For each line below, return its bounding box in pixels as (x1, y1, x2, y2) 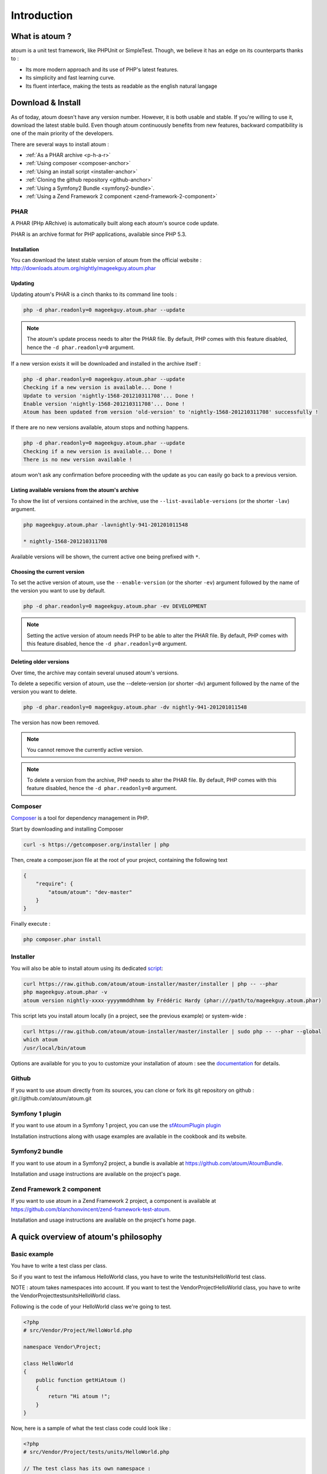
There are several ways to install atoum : (11, 140, 109, 147)
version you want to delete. (11, 688, 77, 695)
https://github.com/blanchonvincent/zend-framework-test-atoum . (11, 1206, 171, 1213)
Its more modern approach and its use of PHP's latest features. (25, 65, 179, 73)
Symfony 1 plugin (11, 1109, 62, 1117)
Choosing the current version (11, 568, 85, 575)
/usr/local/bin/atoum (23, 1044, 86, 1051)
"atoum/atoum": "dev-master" (48, 889, 133, 896)
